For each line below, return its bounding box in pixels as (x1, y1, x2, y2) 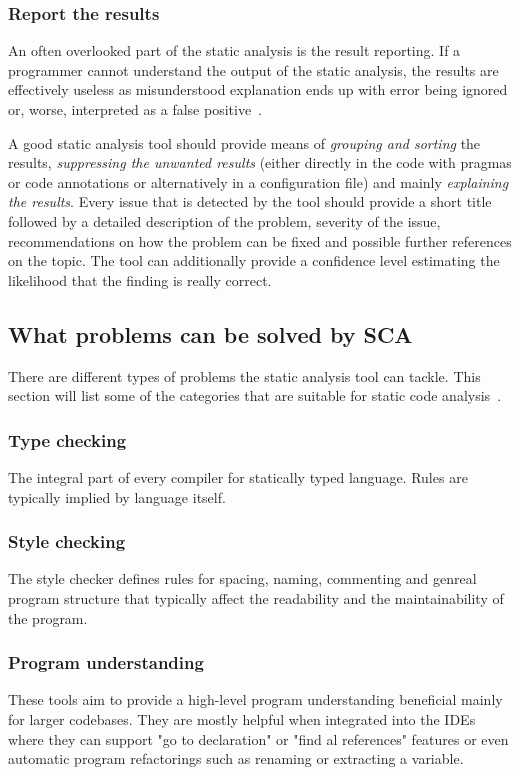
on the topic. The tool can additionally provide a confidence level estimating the (8, 250, 500, 271)
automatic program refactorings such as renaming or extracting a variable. (8, 748, 464, 769)
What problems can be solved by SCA (8, 318, 413, 349)
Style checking (8, 529, 126, 554)
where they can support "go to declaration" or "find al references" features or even (8, 728, 509, 749)
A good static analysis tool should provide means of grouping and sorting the (8, 132, 481, 153)
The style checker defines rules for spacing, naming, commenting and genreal (8, 568, 477, 589)
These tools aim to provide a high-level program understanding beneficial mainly (8, 689, 503, 710)
